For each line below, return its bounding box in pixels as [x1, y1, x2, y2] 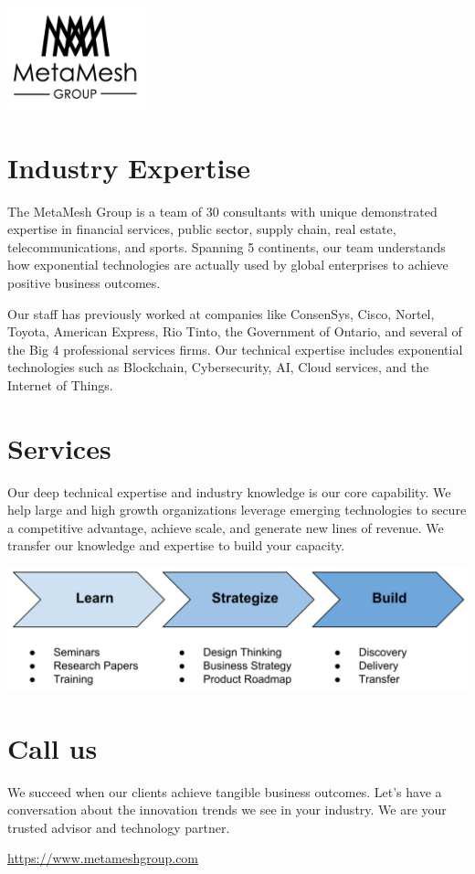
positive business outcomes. [7, 272, 161, 292]
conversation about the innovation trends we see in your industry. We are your [7, 800, 447, 819]
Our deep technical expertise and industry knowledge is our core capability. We [7, 482, 451, 501]
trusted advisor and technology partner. [7, 817, 230, 837]
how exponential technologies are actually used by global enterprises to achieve [7, 255, 449, 274]
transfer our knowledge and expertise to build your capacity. [7, 536, 345, 555]
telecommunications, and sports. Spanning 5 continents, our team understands [7, 237, 446, 256]
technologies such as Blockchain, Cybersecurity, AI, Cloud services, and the [7, 357, 429, 377]
